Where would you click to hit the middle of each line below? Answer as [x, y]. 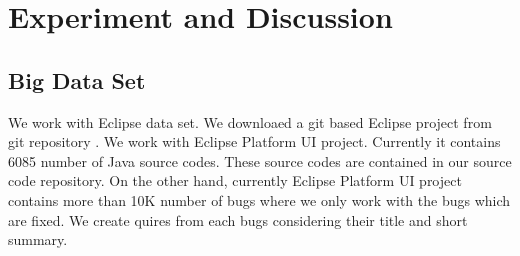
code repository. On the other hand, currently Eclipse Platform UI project [235, 180]
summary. [38, 239]
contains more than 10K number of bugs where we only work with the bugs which [259, 199]
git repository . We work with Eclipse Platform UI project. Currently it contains [254, 141]
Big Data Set [77, 79]
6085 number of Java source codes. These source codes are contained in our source [260, 160]
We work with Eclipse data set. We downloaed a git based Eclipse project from [250, 121]
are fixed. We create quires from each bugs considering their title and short [238, 219]
